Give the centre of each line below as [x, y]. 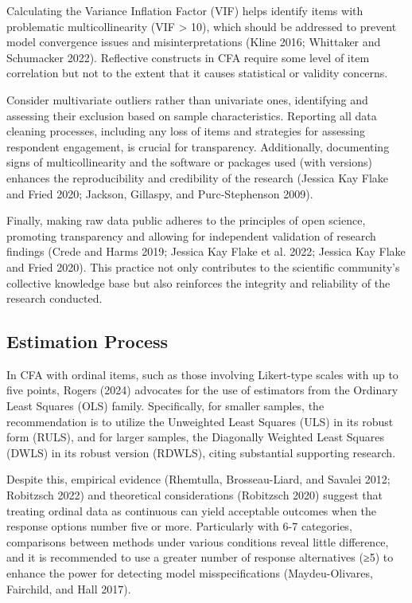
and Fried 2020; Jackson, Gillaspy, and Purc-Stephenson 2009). [160, 193]
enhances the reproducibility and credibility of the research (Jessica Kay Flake [198, 177]
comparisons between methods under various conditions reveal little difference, [198, 541]
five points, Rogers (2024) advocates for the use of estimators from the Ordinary [202, 390]
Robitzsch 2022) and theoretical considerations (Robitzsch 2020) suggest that [195, 495]
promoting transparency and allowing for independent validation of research [191, 235]
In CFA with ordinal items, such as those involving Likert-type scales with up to [202, 374]
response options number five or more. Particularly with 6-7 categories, [179, 526]
